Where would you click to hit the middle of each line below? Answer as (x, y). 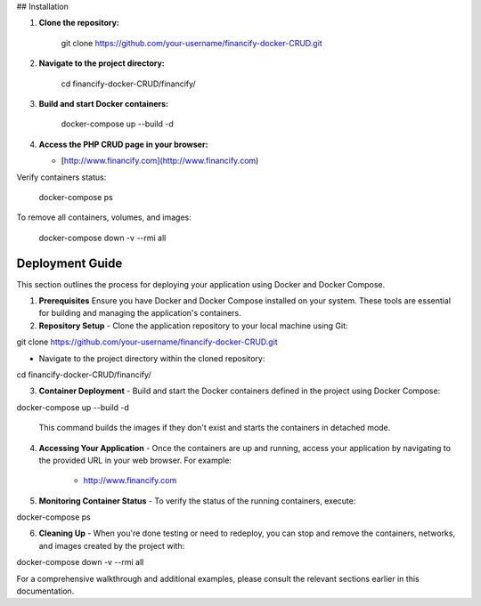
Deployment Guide (69, 263)
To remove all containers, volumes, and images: (104, 217)
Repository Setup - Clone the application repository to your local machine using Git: (193, 326)
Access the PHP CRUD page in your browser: (123, 144)
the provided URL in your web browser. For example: (135, 460)
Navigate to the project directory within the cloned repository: (152, 358)
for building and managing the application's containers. (140, 313)
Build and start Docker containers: (104, 103)
